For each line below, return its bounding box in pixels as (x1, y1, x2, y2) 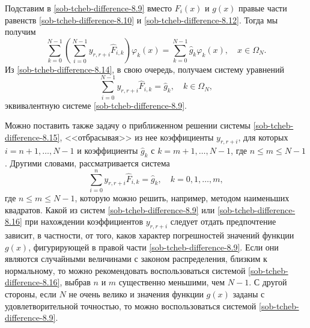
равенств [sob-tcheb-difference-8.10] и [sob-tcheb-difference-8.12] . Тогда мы (5, 13, 278, 26)
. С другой (249, 276, 287, 288)
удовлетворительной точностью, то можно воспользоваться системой (5, 299, 257, 312)
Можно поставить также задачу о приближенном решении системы (5, 119, 251, 132)
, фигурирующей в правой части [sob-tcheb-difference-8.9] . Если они (28, 240, 279, 253)
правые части (239, 2, 287, 14)
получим (5, 25, 36, 38)
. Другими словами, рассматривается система (5, 157, 170, 169)
